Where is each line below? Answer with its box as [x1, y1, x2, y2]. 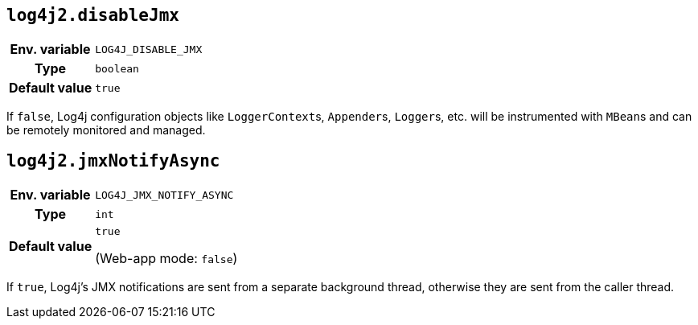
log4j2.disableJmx [6, 6, 179, 25]
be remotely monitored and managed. [6, 123, 206, 138]
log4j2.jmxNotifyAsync [6, 150, 220, 171]
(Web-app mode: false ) [95, 250, 238, 267]
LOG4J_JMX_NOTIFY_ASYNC [95, 188, 234, 201]
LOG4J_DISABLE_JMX [95, 43, 203, 56]
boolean [95, 62, 139, 75]
